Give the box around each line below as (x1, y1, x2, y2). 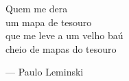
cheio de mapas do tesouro (5, 41, 117, 56)
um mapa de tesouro (5, 14, 92, 29)
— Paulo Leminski (5, 65, 84, 79)
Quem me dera (5, 1, 68, 15)
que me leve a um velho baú (5, 28, 124, 43)
